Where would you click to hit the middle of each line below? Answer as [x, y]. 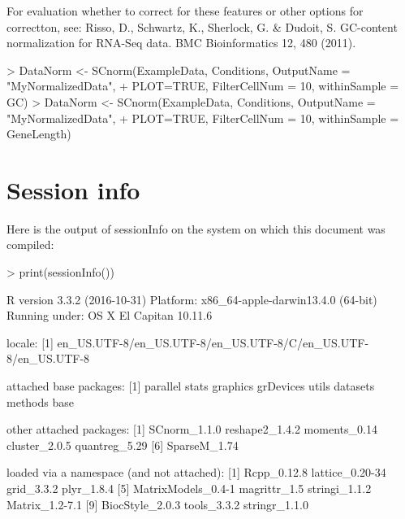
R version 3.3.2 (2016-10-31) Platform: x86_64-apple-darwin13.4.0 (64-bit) [192, 299]
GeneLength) [39, 134]
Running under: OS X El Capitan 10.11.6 [110, 315]
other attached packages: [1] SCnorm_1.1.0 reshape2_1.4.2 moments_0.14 [192, 429]
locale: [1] [30, 342]
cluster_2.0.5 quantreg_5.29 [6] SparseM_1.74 [123, 445]
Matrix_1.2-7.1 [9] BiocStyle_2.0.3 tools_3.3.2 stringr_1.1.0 [157, 504]
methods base [40, 401]
